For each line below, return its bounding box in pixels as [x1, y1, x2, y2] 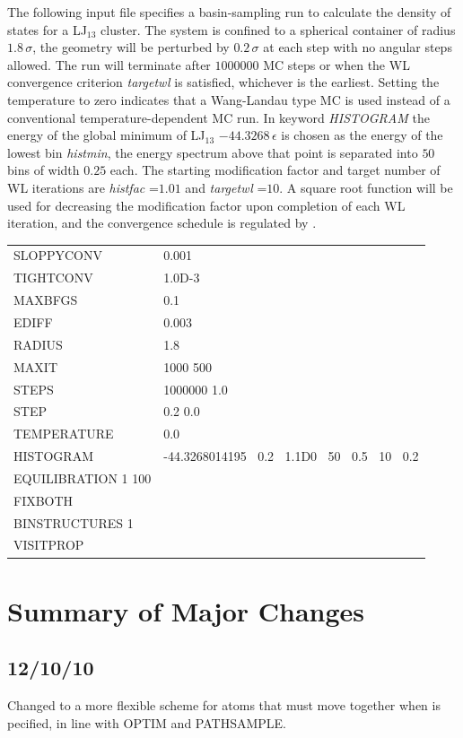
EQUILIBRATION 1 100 [13, 468, 152, 487]
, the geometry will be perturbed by [32, 38, 230, 56]
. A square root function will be [279, 178, 453, 196]
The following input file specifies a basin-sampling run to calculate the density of [7, 3, 451, 21]
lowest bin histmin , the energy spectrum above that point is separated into [7, 143, 418, 161]
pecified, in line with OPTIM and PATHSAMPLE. [7, 713, 286, 732]
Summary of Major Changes [7, 592, 365, 629]
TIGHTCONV [13, 268, 93, 287]
